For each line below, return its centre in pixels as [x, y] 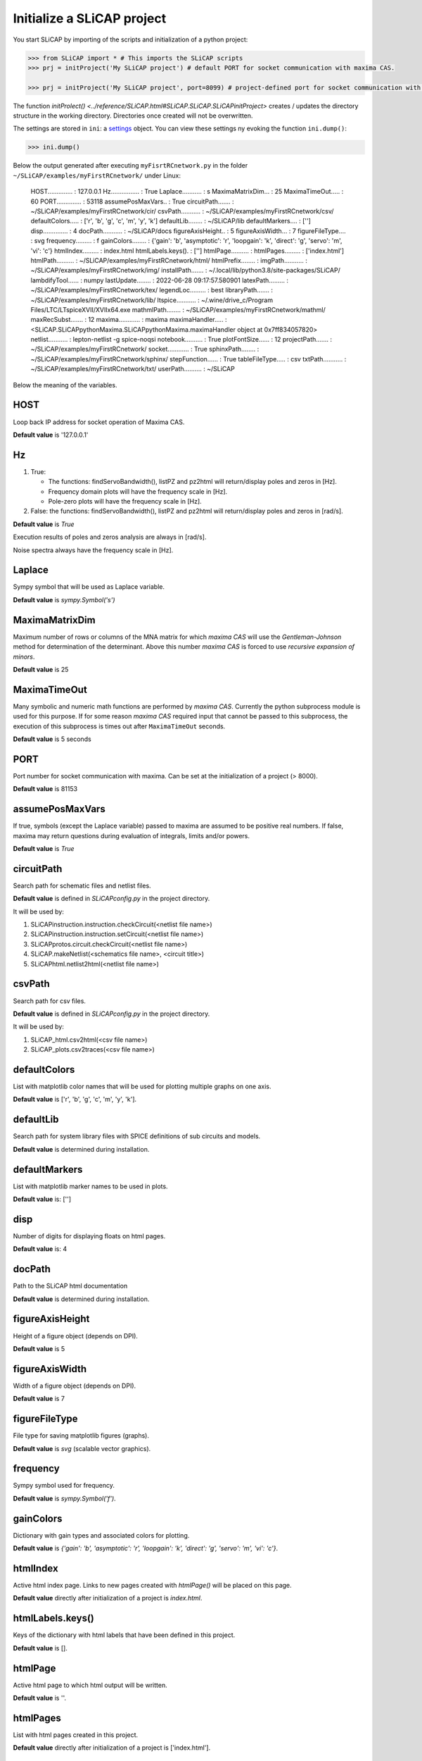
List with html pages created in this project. [76, 1735]
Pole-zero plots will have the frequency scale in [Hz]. [125, 502]
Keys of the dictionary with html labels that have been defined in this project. [124, 1635]
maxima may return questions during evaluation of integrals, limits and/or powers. [131, 835]
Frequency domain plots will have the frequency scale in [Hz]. [138, 491]
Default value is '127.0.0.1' [51, 435]
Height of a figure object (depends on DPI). [76, 1336]
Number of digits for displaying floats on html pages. [89, 1236]
